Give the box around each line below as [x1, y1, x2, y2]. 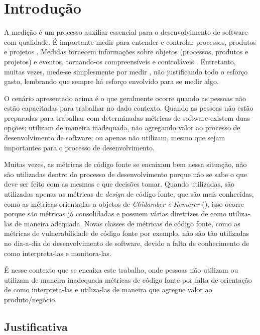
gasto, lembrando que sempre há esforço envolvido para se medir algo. [4, 76, 219, 87]
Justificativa [4, 318, 68, 334]
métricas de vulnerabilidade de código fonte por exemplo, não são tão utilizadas [4, 228, 249, 238]
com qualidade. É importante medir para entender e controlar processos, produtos [4, 36, 256, 47]
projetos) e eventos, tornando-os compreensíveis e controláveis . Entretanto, [4, 56, 236, 66]
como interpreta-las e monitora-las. [4, 247, 111, 258]
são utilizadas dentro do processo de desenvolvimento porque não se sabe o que [4, 169, 247, 179]
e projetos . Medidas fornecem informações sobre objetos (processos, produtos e [4, 46, 248, 57]
